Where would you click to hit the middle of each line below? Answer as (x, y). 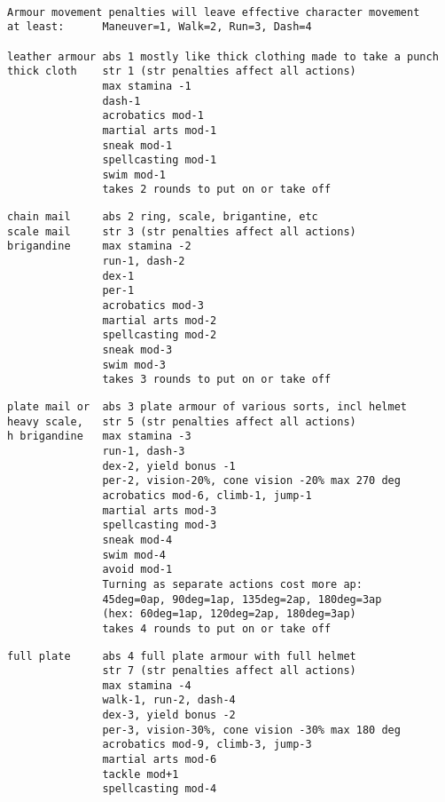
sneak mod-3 (137, 350)
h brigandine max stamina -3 (99, 437)
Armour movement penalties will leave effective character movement (214, 12)
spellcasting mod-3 (160, 525)
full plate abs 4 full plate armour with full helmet (182, 656)
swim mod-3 (134, 365)
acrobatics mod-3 (153, 306)
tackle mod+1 (141, 774)
